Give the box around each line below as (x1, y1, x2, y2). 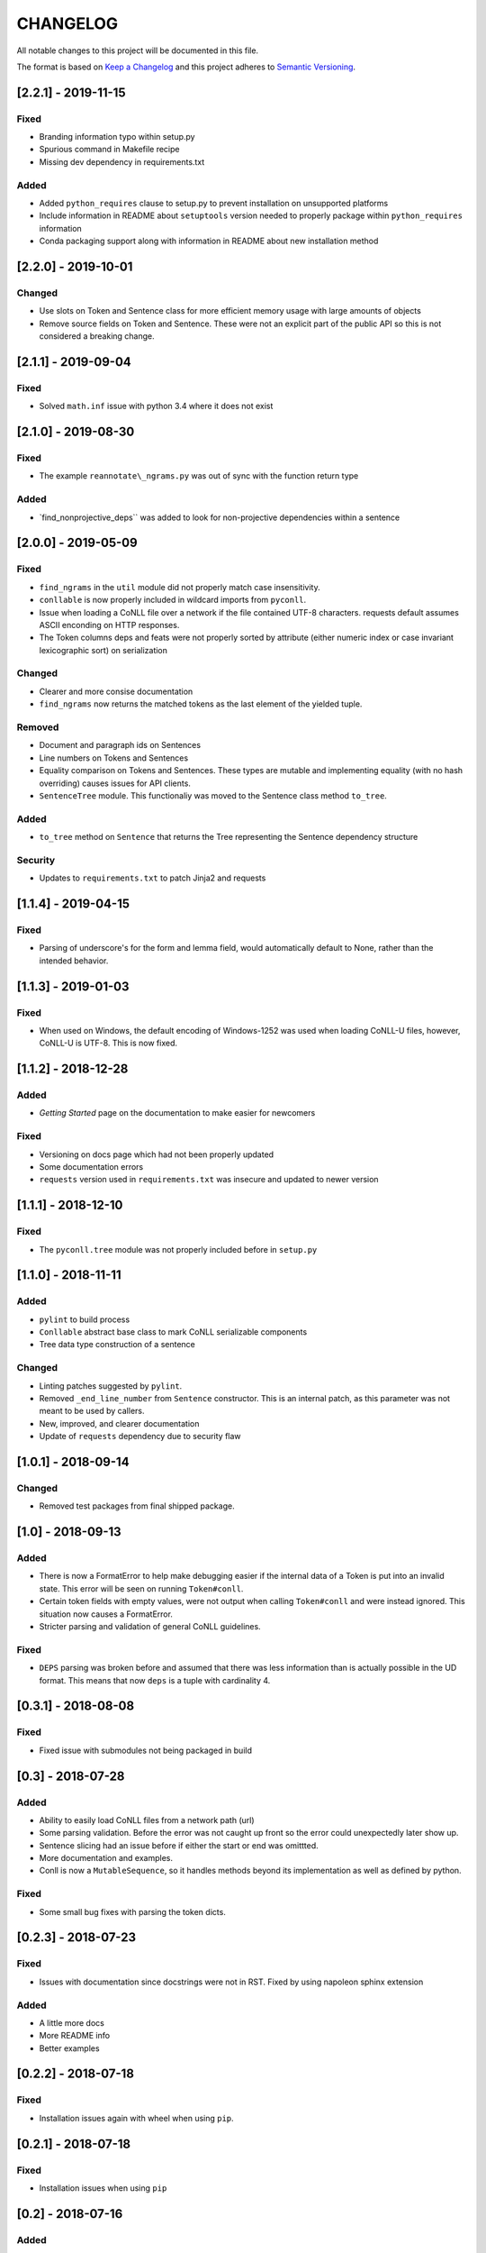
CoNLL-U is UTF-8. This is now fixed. (39, 1037, 178, 1049)
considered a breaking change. (39, 331, 155, 342)
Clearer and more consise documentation (39, 686, 193, 697)
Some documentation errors (39, 1161, 144, 1172)
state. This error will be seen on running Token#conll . (39, 1583, 244, 1594)
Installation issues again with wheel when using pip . (39, 2112, 234, 2123)
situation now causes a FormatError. (39, 1609, 173, 1619)
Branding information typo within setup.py (39, 132, 195, 142)
